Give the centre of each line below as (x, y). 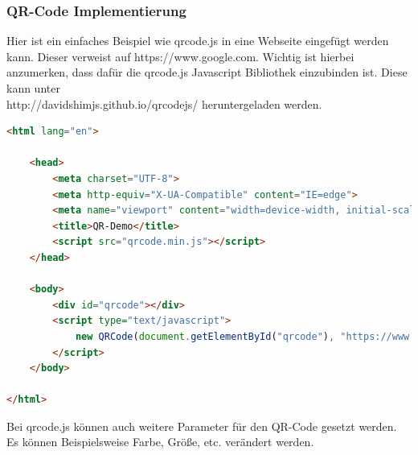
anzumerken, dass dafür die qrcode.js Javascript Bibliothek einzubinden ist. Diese (207, 72)
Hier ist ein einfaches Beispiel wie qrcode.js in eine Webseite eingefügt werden (198, 41)
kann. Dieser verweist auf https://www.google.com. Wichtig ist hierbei (180, 56)
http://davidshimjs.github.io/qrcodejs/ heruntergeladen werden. (164, 103)
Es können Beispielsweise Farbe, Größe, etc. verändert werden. (160, 442)
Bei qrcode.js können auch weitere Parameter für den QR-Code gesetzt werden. (202, 426)
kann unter (33, 88)
